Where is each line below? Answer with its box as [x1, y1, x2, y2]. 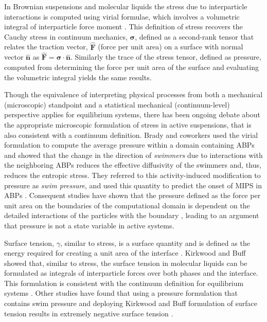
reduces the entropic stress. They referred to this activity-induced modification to [4, 169, 261, 180]
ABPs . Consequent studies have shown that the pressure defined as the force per [4, 190, 261, 201]
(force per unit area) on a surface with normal [98, 41, 243, 52]
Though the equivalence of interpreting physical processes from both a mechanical [4, 89, 263, 100]
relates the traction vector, [4, 41, 88, 52]
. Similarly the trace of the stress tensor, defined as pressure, [70, 51, 261, 62]
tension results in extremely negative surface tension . [4, 308, 173, 318]
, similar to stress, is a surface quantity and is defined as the [60, 237, 250, 248]
